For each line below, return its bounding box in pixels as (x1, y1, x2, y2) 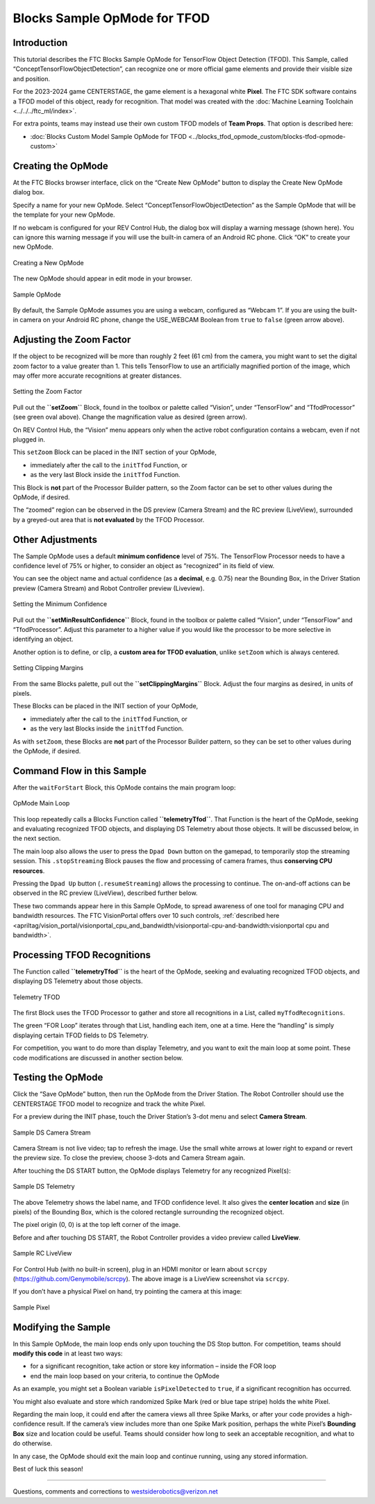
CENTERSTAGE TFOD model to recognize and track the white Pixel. (12, 1099, 206, 1108)
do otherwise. (12, 1439, 53, 1448)
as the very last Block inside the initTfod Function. (30, 471, 181, 479)
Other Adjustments (12, 533, 97, 545)
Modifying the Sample (12, 1321, 111, 1333)
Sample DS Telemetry (12, 1183, 76, 1191)
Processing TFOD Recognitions (12, 949, 151, 961)
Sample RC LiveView (12, 1249, 72, 1257)
